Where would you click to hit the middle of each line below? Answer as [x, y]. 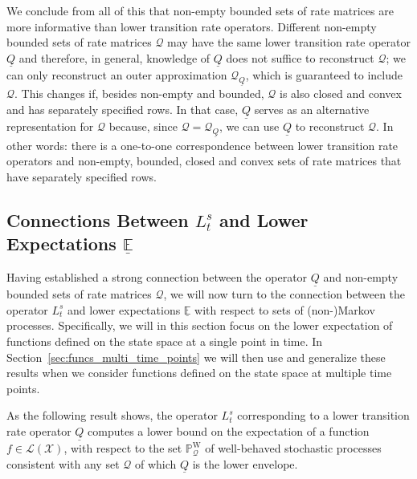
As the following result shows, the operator [112, 415]
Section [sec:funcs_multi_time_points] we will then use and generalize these [196, 357]
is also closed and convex [341, 93]
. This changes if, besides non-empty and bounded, [139, 93]
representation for [50, 126]
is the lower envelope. [245, 463]
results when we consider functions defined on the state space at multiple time [199, 373]
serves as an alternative [312, 109]
